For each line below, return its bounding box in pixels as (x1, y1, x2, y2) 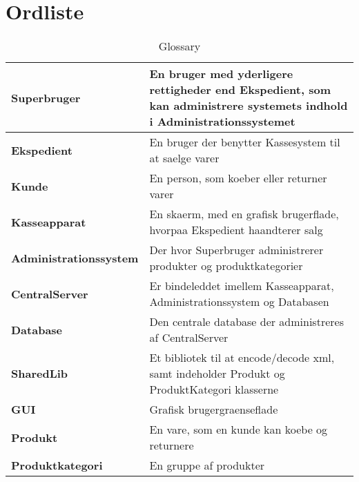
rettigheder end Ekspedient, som (149, 81, 331, 98)
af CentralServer (149, 329, 229, 346)
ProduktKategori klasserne (149, 381, 279, 398)
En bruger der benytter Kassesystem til (149, 134, 340, 151)
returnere (149, 437, 194, 454)
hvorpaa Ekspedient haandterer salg (149, 222, 323, 238)
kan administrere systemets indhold (149, 97, 348, 114)
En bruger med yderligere (149, 66, 293, 82)
